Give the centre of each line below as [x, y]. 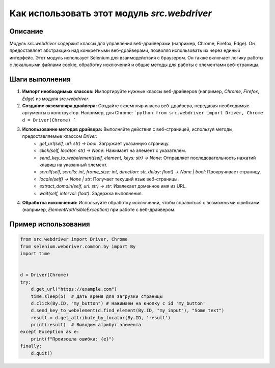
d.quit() [42, 353]
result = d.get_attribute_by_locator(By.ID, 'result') [101, 317]
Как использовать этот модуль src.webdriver [111, 13]
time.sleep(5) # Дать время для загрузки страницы [97, 296]
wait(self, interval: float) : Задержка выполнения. [91, 193]
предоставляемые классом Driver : [60, 136]
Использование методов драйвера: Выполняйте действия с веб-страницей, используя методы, [128, 129]
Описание [26, 31]
